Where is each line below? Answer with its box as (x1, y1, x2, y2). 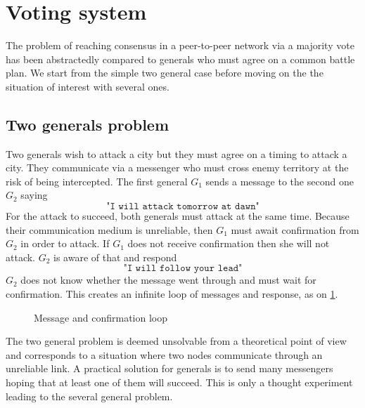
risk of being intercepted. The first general (6, 173, 188, 188)
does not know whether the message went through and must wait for (20, 272, 316, 287)
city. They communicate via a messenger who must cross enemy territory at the (6, 160, 349, 175)
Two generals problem (6, 113, 169, 135)
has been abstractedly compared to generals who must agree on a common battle (6, 51, 355, 66)
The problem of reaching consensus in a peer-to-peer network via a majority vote (6, 38, 354, 53)
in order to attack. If (20, 236, 110, 251)
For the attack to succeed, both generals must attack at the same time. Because (6, 209, 350, 223)
